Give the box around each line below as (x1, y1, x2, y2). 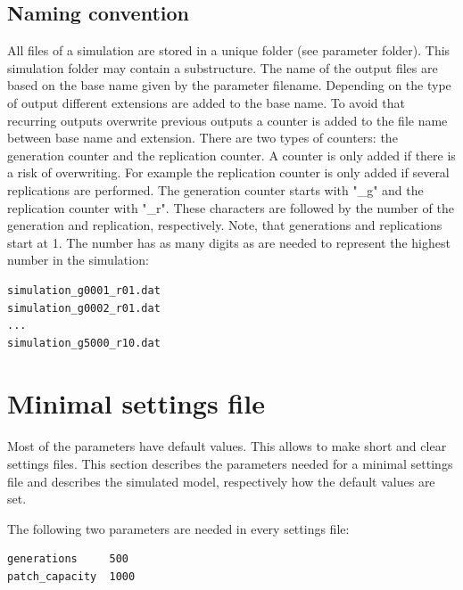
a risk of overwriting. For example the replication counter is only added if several (7, 163, 450, 182)
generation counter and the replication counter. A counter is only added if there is (7, 145, 456, 164)
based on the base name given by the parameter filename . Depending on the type (7, 76, 451, 94)
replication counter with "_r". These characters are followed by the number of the (7, 198, 454, 217)
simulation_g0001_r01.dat (7, 283, 161, 297)
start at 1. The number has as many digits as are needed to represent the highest (7, 233, 451, 251)
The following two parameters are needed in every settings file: (7, 519, 350, 537)
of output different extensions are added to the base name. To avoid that (7, 93, 405, 111)
